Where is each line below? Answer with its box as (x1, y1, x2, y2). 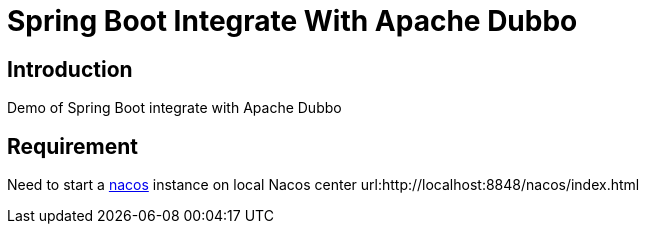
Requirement (7, 133, 139, 159)
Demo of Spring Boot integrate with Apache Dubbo (7, 99, 342, 117)
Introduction (7, 56, 133, 82)
